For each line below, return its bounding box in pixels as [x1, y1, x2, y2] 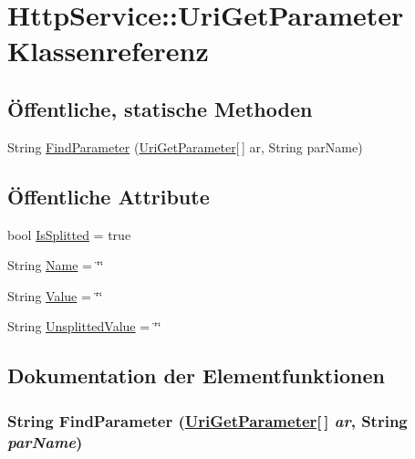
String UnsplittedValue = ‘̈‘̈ [7, 317, 161, 336]
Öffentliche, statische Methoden [7, 94, 313, 122]
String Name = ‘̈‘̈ [7, 256, 104, 275]
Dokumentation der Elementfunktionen [7, 361, 385, 390]
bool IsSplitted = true [7, 224, 131, 244]
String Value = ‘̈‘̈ [7, 286, 103, 305]
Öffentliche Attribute [7, 182, 210, 210]
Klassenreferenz [7, 32, 209, 69]
